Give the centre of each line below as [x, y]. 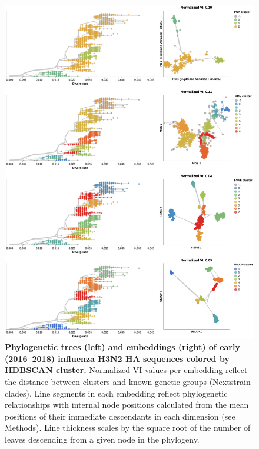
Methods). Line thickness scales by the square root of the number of [128, 428]
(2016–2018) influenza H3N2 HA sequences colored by [117, 358]
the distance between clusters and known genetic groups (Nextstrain [128, 381]
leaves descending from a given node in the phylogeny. [102, 439]
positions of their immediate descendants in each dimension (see [120, 416]
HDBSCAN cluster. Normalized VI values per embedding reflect [126, 370]
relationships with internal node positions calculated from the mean [127, 405]
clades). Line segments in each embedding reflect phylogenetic [116, 393]
